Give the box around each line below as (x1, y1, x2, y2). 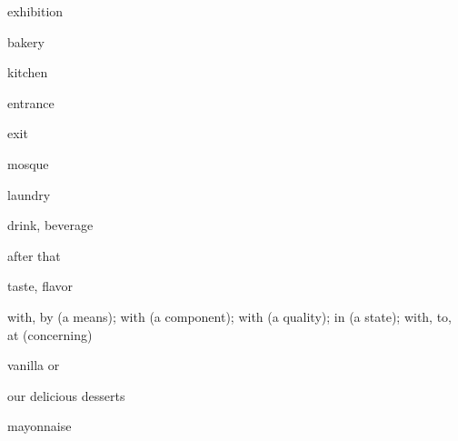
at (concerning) (7, 325, 93, 344)
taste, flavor (7, 276, 74, 296)
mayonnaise (7, 416, 72, 436)
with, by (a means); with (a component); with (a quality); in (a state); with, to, (7, 306, 453, 326)
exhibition (7, 2, 64, 20)
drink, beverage (7, 215, 94, 235)
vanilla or (7, 356, 60, 375)
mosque (7, 154, 49, 173)
